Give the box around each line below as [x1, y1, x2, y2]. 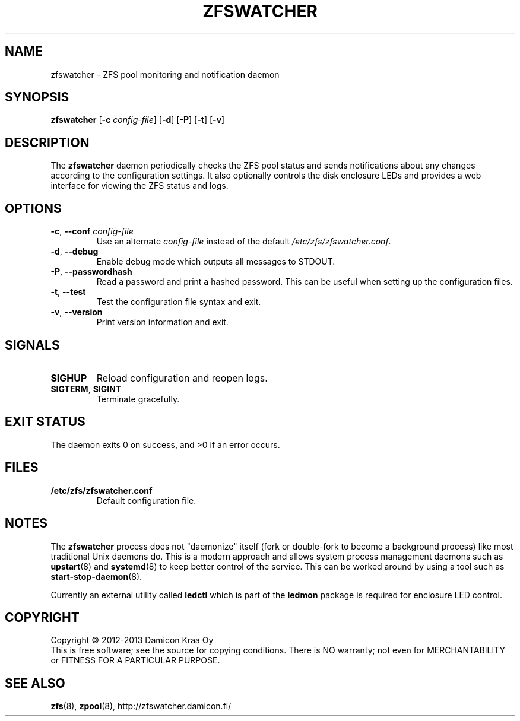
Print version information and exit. [96, 317, 229, 328]
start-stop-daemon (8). [50, 571, 142, 582]
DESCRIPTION [5, 135, 90, 150]
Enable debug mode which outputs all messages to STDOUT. [96, 256, 335, 267]
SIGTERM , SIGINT [50, 383, 122, 394]
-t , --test [50, 287, 86, 297]
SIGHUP [50, 371, 87, 384]
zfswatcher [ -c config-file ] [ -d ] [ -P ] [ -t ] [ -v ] [50, 115, 225, 125]
